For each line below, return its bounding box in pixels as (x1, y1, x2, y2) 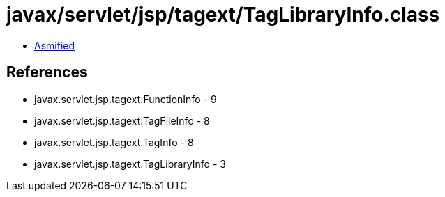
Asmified (34, 39, 75, 52)
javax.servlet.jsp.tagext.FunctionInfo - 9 (34, 93, 217, 105)
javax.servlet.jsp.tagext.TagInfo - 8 (34, 136, 194, 148)
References (6, 63, 88, 81)
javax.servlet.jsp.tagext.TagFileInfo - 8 (34, 114, 210, 127)
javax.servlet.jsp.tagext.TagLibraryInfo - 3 (34, 157, 226, 170)
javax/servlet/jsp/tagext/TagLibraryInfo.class (6, 3, 440, 26)
